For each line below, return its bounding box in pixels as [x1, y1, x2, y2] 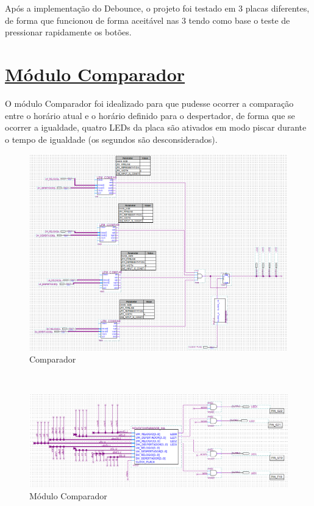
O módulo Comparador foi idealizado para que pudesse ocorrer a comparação [5, 96, 294, 109]
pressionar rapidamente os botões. [5, 26, 132, 38]
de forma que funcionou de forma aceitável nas [5, 13, 179, 26]
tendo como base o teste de [188, 13, 290, 26]
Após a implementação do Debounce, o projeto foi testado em [5, 2, 236, 14]
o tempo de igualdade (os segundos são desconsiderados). [5, 132, 218, 145]
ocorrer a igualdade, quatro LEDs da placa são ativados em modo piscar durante [5, 121, 307, 134]
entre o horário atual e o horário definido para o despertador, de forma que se [5, 109, 295, 121]
